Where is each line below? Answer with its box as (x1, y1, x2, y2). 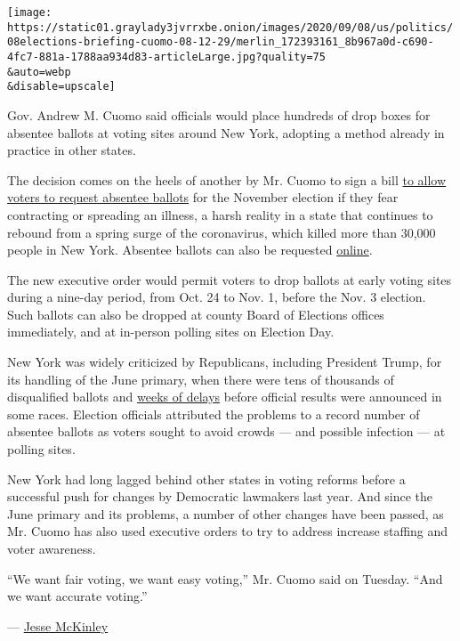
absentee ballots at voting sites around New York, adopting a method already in (7, 123, 445, 142)
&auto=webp (7, 65, 71, 78)
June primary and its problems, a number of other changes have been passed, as (7, 504, 444, 523)
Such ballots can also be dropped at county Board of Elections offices (7, 304, 384, 323)
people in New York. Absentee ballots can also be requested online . (7, 240, 373, 259)
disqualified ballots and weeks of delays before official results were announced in (7, 387, 442, 406)
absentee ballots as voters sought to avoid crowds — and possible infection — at (7, 422, 446, 441)
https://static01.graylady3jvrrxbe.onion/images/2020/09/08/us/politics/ (7, 20, 454, 34)
